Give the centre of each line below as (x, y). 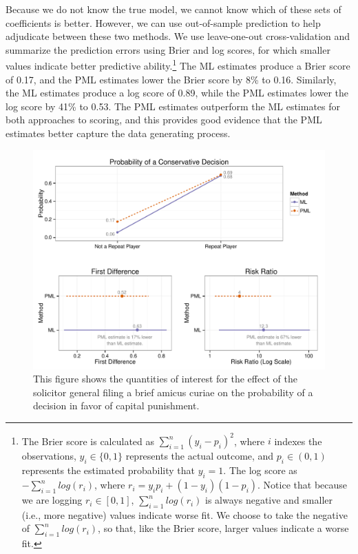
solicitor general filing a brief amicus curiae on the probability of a (173, 392)
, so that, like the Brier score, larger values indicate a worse (223, 528)
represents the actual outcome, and (200, 456)
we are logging (52, 500)
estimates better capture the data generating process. (118, 133)
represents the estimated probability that (108, 470)
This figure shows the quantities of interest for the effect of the (165, 379)
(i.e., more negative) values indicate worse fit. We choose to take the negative (185, 514)
